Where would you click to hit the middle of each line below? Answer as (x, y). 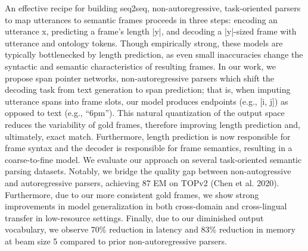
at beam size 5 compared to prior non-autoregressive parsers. (116, 241)
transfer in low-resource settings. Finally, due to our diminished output (134, 217)
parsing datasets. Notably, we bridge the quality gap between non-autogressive (148, 171)
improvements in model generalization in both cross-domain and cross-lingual (146, 206)
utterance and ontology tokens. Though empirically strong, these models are (144, 43)
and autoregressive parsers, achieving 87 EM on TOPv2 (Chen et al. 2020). (142, 182)
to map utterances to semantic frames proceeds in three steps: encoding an (141, 19)
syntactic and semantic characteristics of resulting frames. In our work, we (140, 66)
